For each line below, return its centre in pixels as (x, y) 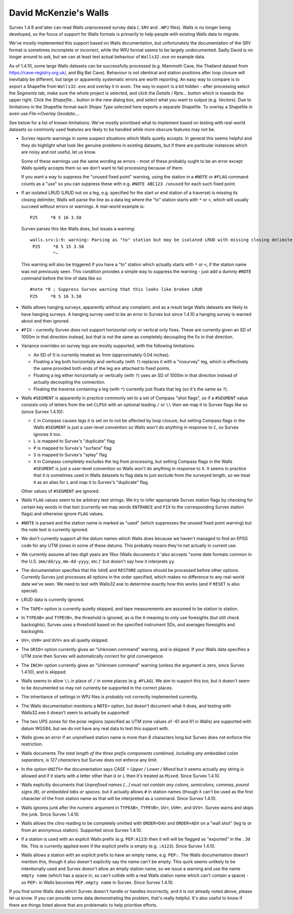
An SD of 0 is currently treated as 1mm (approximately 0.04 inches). (102, 355)
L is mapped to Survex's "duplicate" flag (74, 441)
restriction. (32, 744)
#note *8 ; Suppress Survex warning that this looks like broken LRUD (116, 289)
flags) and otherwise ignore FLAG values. (63, 514)
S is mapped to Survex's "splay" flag (70, 455)
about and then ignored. (45, 321)
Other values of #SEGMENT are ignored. (61, 491)
